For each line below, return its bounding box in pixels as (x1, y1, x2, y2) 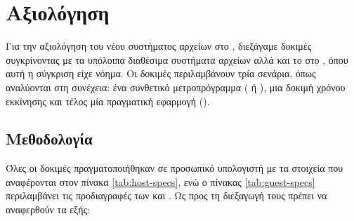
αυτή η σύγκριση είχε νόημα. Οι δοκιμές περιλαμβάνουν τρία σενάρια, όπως (6, 66, 316, 81)
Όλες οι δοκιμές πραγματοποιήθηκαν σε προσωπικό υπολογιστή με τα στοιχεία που (6, 161, 343, 175)
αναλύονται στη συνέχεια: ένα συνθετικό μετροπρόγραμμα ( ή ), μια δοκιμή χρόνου (6, 79, 346, 94)
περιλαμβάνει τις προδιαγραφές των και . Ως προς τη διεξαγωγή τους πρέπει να (6, 188, 327, 203)
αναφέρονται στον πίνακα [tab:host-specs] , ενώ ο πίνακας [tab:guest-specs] (6, 174, 315, 189)
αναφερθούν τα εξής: (6, 202, 91, 217)
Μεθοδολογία (6, 128, 93, 149)
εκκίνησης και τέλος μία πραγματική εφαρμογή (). (6, 93, 210, 108)
